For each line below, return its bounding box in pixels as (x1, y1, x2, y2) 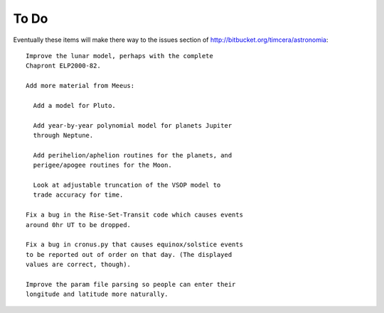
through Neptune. (33, 131, 94, 140)
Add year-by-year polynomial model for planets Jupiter (33, 121, 233, 129)
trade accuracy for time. (33, 191, 124, 199)
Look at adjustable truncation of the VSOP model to (33, 181, 221, 190)
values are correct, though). (26, 260, 132, 269)
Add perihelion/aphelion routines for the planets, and (33, 151, 233, 159)
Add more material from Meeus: (26, 82, 135, 90)
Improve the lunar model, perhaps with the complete (26, 52, 213, 60)
